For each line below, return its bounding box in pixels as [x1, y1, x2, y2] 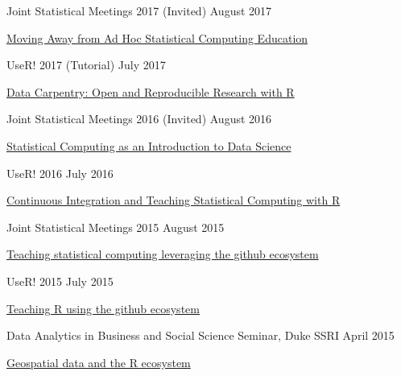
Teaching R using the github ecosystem [6, 300, 200, 316]
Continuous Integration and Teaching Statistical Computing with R [6, 192, 341, 209]
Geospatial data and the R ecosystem [6, 353, 191, 370]
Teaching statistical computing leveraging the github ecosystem [6, 246, 319, 262]
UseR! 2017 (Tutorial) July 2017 [6, 56, 166, 73]
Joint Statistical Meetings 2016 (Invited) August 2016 [6, 110, 272, 127]
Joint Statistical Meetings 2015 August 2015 [6, 218, 225, 235]
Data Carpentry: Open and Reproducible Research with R [6, 83, 295, 100]
